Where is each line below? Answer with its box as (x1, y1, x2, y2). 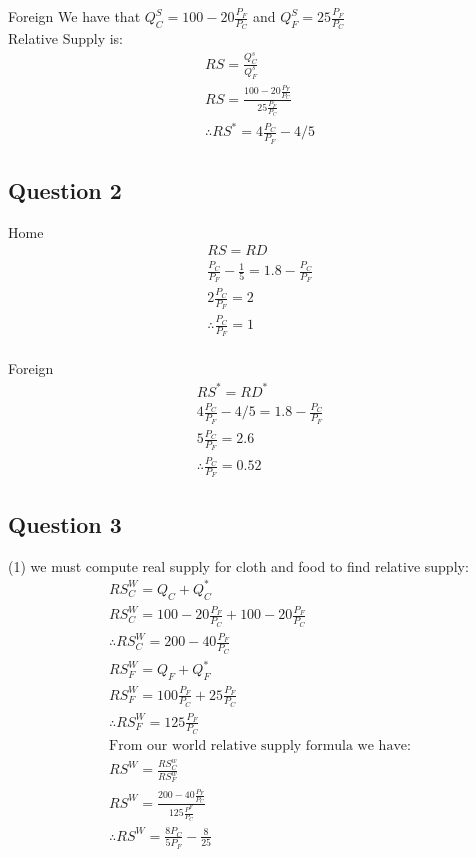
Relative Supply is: (8, 28, 124, 49)
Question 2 (8, 174, 122, 205)
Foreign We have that (8, 6, 141, 26)
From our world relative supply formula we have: (109, 738, 411, 753)
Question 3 (8, 508, 122, 539)
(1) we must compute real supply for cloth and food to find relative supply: (8, 555, 469, 576)
